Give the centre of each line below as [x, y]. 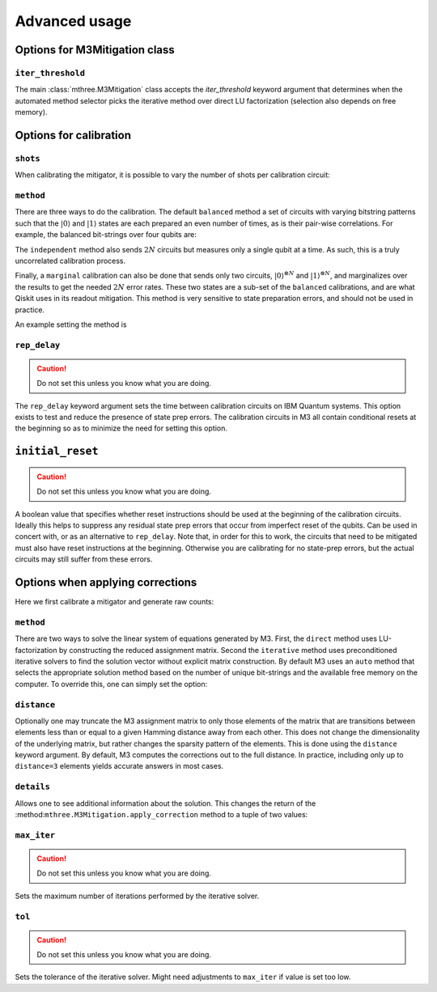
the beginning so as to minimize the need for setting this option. [121, 428]
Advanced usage [73, 21]
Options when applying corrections [106, 582]
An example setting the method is [71, 324]
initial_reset [57, 451]
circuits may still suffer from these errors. [84, 559]
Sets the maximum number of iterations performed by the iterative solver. [137, 896]
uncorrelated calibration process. [70, 261]
